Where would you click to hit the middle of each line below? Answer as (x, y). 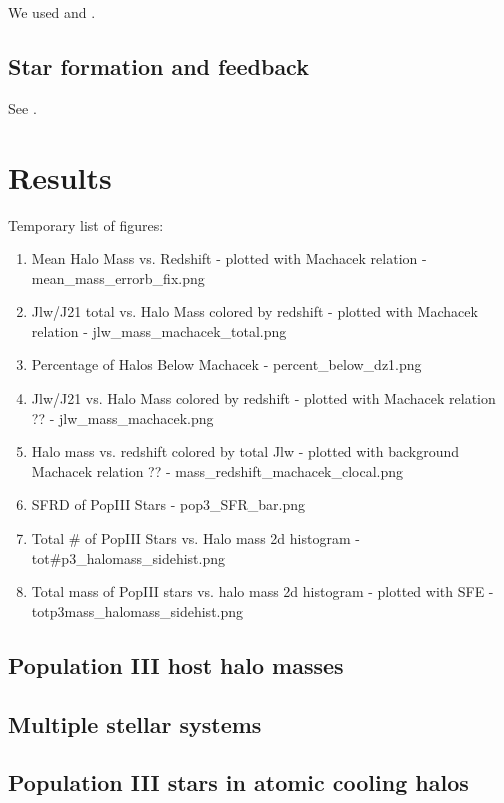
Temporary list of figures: (86, 224)
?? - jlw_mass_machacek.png (122, 417)
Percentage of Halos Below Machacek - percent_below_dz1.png (226, 364)
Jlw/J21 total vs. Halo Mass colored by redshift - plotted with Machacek (254, 311)
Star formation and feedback (158, 65)
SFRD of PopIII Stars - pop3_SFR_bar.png (168, 504)
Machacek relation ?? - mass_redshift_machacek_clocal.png (217, 470)
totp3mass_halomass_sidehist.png (137, 610)
